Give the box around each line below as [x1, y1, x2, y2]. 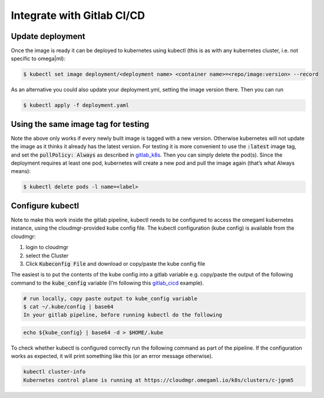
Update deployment [11, 31, 85, 41]
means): [11, 168, 31, 175]
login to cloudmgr [25, 244, 69, 251]
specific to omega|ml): [11, 55, 66, 62]
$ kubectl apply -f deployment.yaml [23, 102, 130, 109]
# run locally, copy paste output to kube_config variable [23, 295, 197, 302]
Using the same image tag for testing [11, 119, 150, 129]
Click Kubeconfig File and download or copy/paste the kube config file [25, 260, 206, 267]
